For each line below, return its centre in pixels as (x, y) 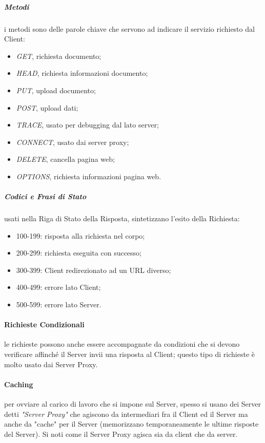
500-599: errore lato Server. (59, 304)
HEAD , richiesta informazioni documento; (82, 73)
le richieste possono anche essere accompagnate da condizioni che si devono (122, 344)
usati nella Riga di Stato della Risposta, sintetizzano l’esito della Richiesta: (122, 218)
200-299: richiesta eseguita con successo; (79, 253)
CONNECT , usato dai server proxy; (73, 142)
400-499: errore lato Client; (58, 287)
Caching (19, 384)
